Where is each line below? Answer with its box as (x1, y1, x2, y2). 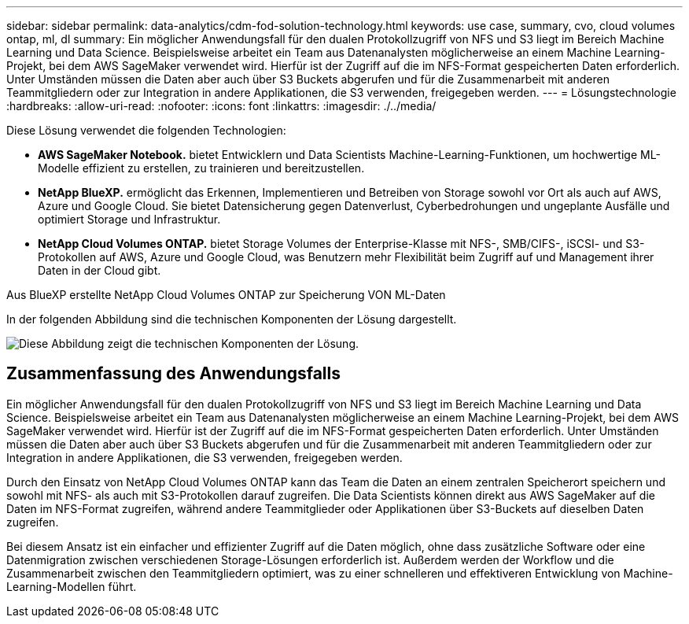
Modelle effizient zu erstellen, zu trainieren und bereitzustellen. (38, 161, 365, 175)
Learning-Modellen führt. (6, 579, 137, 593)
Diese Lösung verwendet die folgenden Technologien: (6, 124, 286, 137)
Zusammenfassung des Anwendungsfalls (6, 364, 341, 384)
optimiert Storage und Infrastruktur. (38, 212, 221, 226)
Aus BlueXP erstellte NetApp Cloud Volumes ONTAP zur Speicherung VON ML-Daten (6, 288, 446, 301)
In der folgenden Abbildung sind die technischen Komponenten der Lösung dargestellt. (6, 312, 457, 326)
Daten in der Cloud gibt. (38, 264, 161, 277)
